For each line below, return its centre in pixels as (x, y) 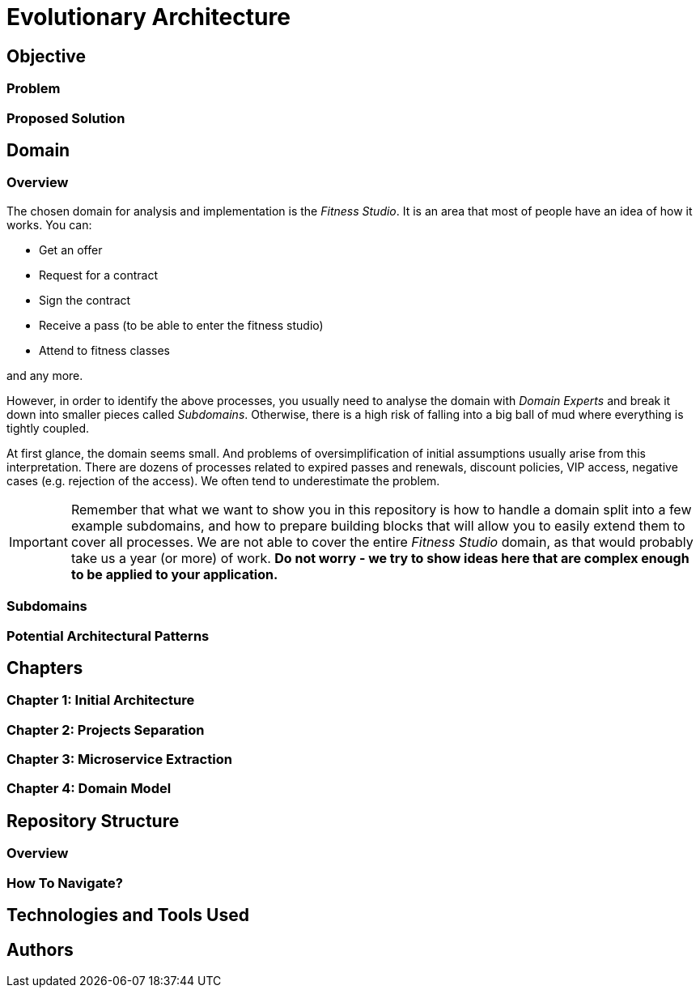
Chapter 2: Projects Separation (106, 730)
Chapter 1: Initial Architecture (101, 700)
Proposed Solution (66, 118)
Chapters (45, 668)
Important (38, 542)
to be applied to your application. (174, 574)
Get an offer (71, 250)
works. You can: (49, 224)
